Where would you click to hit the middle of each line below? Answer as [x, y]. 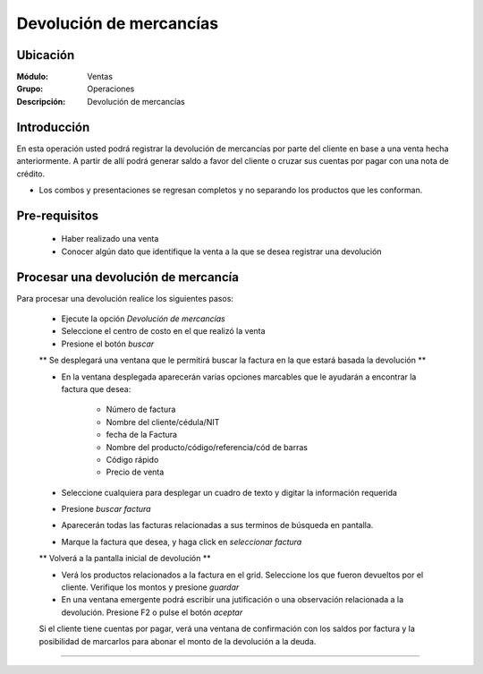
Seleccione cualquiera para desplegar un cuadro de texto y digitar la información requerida [229, 492]
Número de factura [141, 410]
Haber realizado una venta [110, 239]
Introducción [53, 127]
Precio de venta [135, 472]
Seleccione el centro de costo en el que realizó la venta [163, 331]
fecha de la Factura [142, 435]
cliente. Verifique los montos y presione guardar [150, 587]
